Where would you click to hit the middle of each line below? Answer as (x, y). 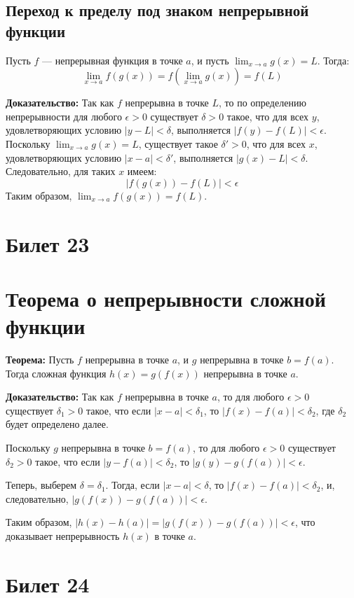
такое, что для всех (268, 116)
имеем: (142, 171)
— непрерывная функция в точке (113, 60)
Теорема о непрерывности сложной (166, 298)
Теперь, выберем (41, 485)
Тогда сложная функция (56, 373)
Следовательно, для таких (61, 171)
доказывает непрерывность (63, 535)
